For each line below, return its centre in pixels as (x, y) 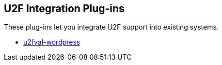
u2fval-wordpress (52, 42)
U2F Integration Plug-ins (64, 8)
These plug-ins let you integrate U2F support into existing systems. (111, 27)
